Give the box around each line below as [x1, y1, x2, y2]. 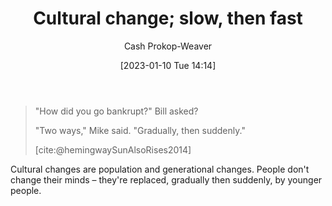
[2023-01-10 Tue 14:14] [119, 59, 217, 71]
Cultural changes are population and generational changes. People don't [10, 163, 310, 175]
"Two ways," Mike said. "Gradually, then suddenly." [34, 124, 246, 136]
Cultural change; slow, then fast [33, 7, 303, 30]
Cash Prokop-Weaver [123, 40, 213, 52]
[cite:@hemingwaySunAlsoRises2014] [34, 143, 192, 156]
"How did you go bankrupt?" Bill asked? [34, 105, 199, 117]
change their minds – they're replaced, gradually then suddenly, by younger [10, 173, 323, 186]
